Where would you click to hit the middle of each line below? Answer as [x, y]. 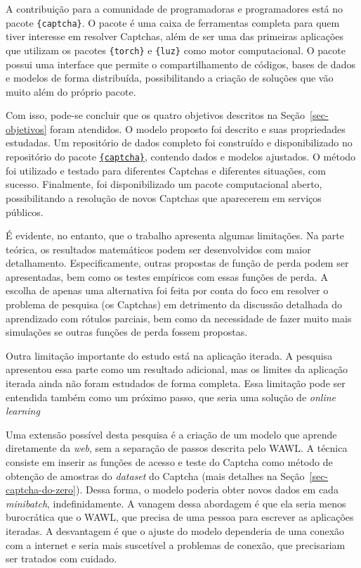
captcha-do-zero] [41, 490]
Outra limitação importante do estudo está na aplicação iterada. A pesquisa [169, 355]
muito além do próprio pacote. [71, 91]
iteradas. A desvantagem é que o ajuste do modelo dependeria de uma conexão [175, 530]
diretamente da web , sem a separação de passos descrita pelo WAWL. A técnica [177, 448]
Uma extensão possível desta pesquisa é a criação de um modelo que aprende [171, 434]
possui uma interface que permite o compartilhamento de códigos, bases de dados [180, 64]
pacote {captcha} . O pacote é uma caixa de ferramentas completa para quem [173, 22]
